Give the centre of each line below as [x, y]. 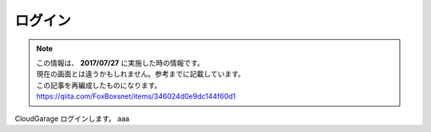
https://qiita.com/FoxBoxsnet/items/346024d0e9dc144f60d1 [136, 96]
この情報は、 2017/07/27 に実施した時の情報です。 [121, 63]
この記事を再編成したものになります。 [99, 85]
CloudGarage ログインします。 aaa [72, 118]
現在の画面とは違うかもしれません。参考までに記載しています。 [140, 74]
